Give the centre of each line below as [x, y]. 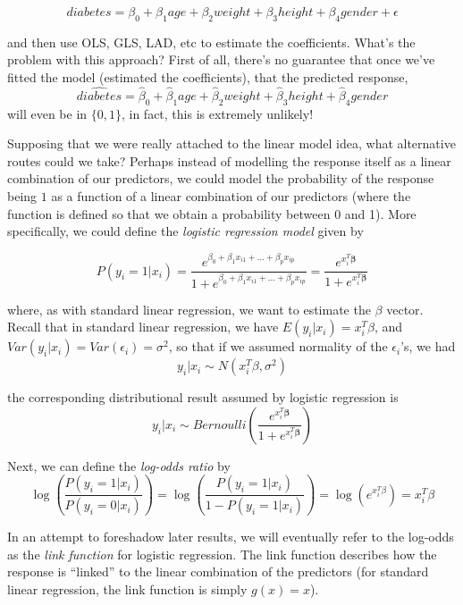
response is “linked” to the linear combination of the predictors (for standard [218, 571]
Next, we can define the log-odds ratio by [119, 465]
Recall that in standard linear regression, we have [143, 327]
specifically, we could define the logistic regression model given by [185, 231]
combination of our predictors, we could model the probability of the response [221, 178]
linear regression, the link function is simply [127, 589]
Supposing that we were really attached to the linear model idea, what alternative [231, 143]
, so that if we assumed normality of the [278, 346]
